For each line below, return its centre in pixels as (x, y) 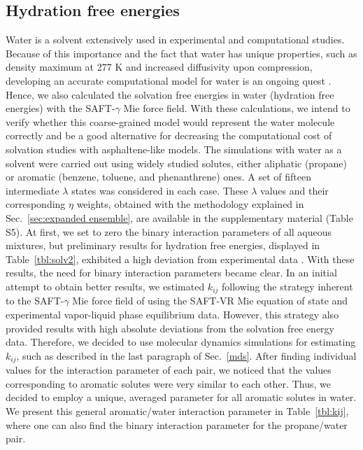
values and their (294, 190)
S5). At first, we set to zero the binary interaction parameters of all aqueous (169, 231)
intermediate (33, 190)
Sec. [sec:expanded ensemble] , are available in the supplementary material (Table (179, 217)
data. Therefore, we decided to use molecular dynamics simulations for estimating (181, 342)
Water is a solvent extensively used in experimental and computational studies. (175, 40)
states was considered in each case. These (160, 190)
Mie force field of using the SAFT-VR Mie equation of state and (210, 301)
